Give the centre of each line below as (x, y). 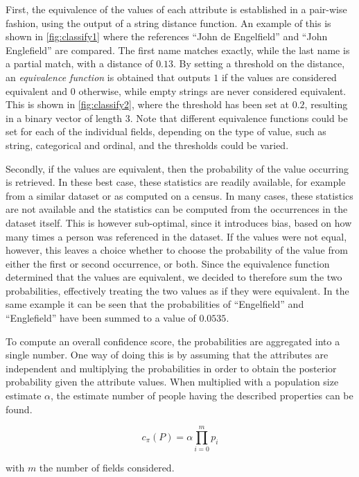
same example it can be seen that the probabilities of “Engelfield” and (155, 304)
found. (19, 409)
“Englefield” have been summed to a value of (101, 318)
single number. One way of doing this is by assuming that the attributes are (167, 355)
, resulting (326, 104)
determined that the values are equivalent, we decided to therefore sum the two (174, 277)
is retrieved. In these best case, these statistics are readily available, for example (176, 182)
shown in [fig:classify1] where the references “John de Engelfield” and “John (167, 36)
